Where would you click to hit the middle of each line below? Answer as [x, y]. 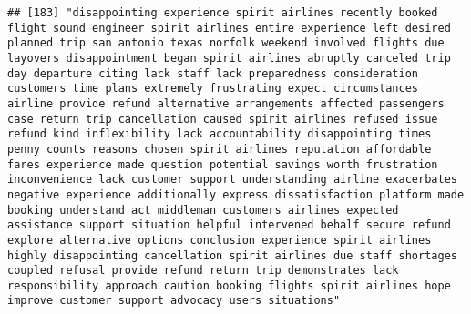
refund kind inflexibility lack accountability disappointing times [220, 134]
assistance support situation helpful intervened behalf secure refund [229, 225]
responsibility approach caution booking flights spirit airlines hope [229, 285]
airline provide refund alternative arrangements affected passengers [226, 103]
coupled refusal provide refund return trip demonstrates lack [203, 271]
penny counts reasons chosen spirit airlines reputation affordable [220, 149]
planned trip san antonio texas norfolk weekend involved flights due [226, 43]
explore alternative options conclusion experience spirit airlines [220, 240]
